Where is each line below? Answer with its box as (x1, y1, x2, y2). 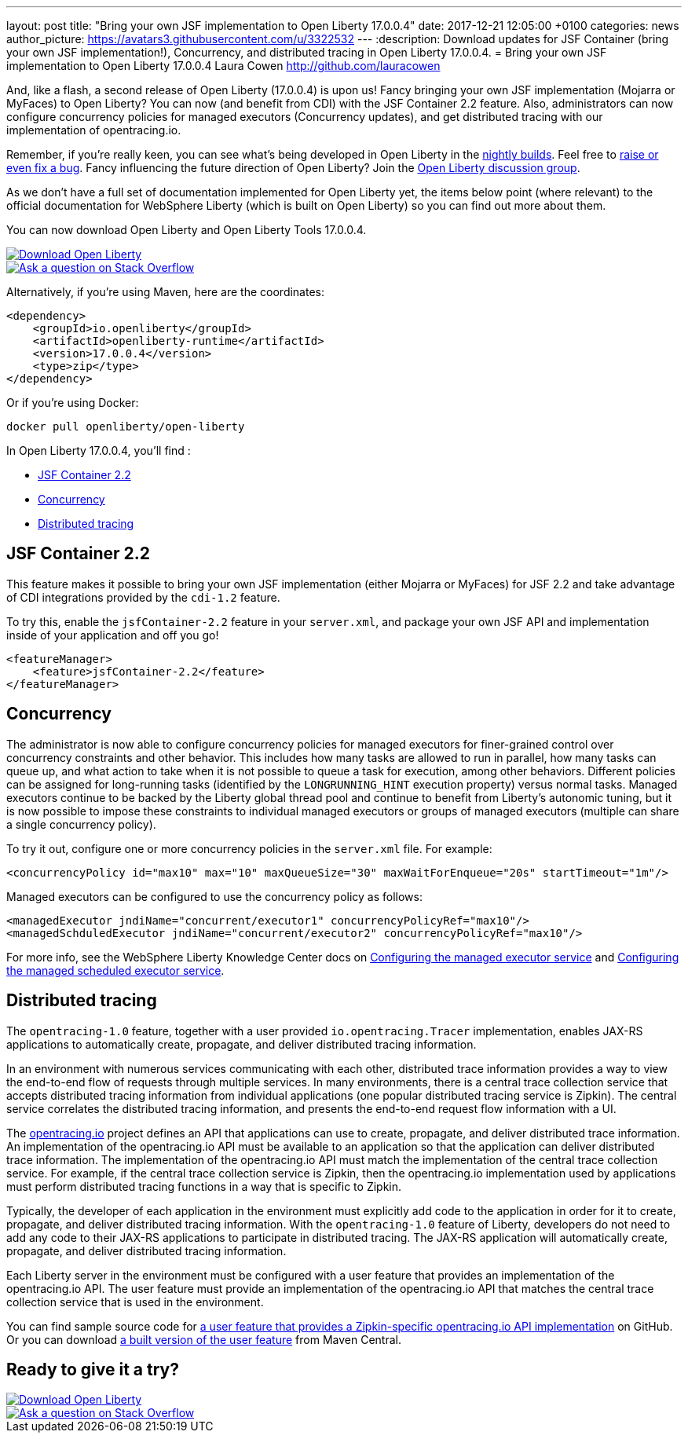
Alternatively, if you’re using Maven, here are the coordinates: (6, 285, 325, 298)
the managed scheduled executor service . (6, 963, 225, 977)
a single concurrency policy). (6, 817, 156, 831)
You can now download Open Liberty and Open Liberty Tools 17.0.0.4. (6, 223, 367, 236)
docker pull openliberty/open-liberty (6, 420, 245, 433)
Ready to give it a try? (6, 1359, 179, 1379)
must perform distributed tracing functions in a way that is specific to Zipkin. (6, 1179, 402, 1193)
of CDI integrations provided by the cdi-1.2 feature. (6, 590, 280, 604)
